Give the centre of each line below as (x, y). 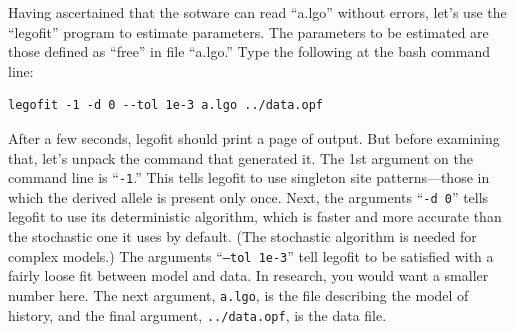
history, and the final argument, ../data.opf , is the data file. (197, 314)
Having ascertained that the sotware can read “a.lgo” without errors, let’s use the (257, 12)
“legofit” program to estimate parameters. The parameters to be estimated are (248, 31)
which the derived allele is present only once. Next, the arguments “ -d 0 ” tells (248, 196)
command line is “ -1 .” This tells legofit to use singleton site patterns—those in (249, 177)
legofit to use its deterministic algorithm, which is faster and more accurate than (255, 216)
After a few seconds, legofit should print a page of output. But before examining (254, 137)
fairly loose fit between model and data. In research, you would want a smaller (248, 275)
